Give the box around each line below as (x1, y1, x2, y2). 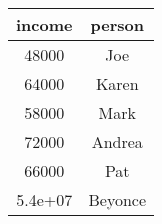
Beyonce (88, 188, 147, 211)
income (16, 13, 73, 36)
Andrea (91, 130, 143, 153)
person (90, 13, 144, 36)
